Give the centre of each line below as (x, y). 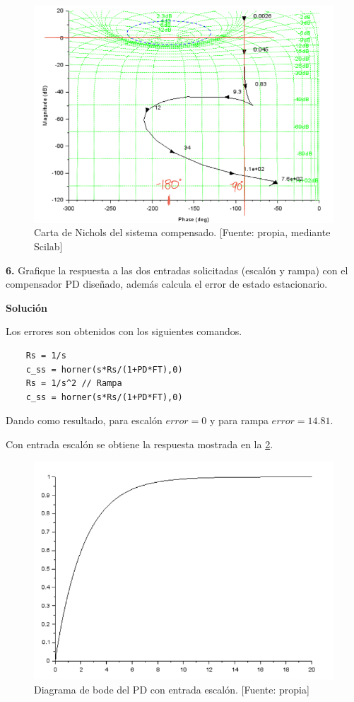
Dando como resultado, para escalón (84, 420)
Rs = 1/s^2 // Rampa (74, 384)
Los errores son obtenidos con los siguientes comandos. (124, 331)
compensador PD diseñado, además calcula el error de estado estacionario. (167, 284)
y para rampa (239, 420)
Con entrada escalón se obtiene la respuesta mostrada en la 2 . (140, 444)
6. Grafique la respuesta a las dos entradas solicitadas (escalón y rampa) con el (177, 270)
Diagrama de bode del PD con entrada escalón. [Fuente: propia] (172, 689)
